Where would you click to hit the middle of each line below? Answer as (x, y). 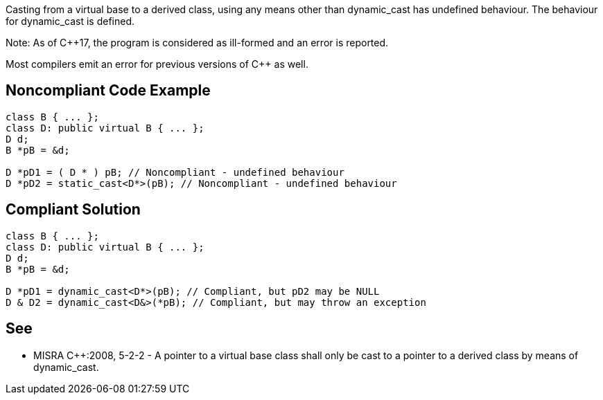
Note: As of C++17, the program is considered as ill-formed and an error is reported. (197, 43)
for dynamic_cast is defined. (70, 21)
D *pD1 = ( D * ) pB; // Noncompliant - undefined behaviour (175, 172)
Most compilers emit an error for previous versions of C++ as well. (157, 64)
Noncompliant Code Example (108, 91)
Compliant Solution (73, 210)
